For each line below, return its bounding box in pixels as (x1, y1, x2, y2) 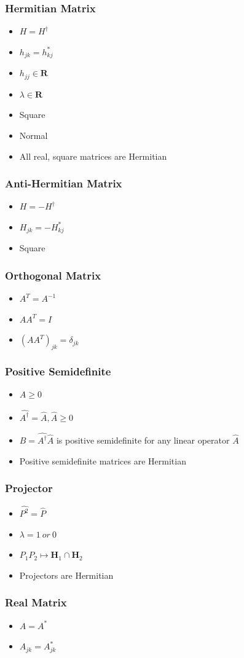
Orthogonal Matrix (5, 267, 101, 283)
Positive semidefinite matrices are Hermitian (19, 454, 186, 467)
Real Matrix (5, 595, 67, 610)
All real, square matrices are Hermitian (19, 149, 167, 162)
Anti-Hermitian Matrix (5, 176, 122, 191)
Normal (19, 128, 48, 141)
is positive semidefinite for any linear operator (56, 434, 230, 446)
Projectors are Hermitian (19, 568, 114, 581)
